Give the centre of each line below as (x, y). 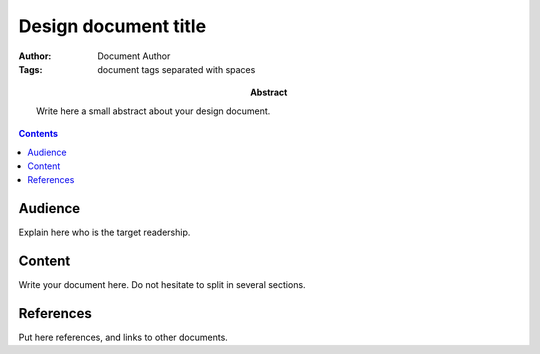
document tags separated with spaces (176, 69)
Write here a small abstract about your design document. (153, 111)
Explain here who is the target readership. (104, 232)
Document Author (134, 56)
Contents (38, 134)
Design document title (112, 26)
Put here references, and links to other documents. (123, 337)
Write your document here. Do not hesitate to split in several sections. (162, 285)
